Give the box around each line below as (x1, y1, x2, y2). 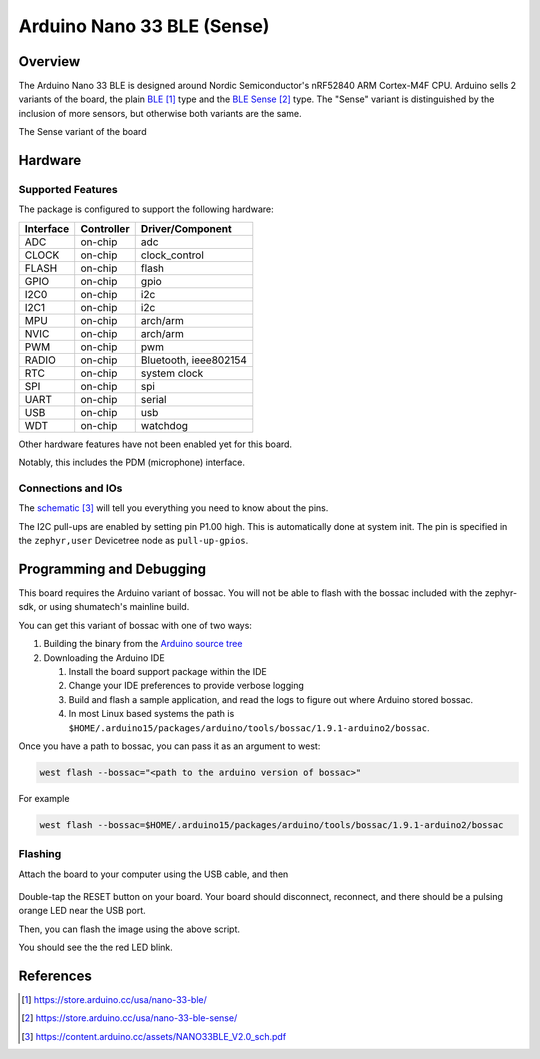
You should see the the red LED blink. (18, 941, 174, 954)
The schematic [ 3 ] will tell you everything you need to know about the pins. (18, 502, 329, 514)
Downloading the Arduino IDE (43, 651, 165, 664)
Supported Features (18, 183, 119, 197)
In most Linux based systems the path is (68, 708, 235, 720)
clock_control (140, 248, 205, 262)
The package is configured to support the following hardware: (18, 203, 274, 215)
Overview (18, 53, 81, 70)
